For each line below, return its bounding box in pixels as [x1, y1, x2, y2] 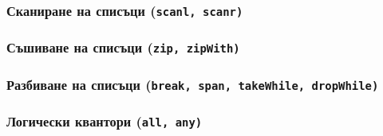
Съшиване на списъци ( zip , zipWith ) [6, 37, 240, 57]
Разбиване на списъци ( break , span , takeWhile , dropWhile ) [6, 74, 379, 94]
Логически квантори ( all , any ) [6, 111, 203, 131]
